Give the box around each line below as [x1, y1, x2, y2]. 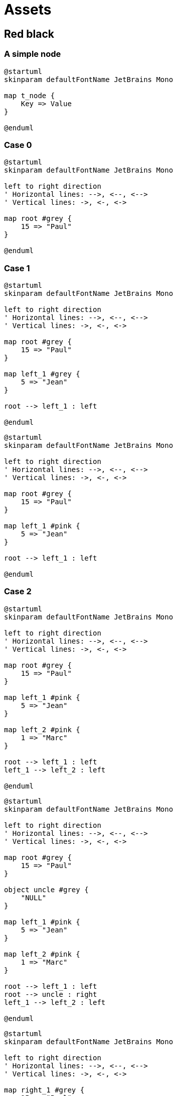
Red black [4, 27, 54, 40]
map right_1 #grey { [4, 1085, 85, 1094]
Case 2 [4, 586, 32, 597]
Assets [4, 1, 52, 18]
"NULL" [21, 893, 47, 902]
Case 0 [4, 139, 32, 150]
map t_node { [4, 91, 55, 100]
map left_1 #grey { [4, 370, 80, 378]
